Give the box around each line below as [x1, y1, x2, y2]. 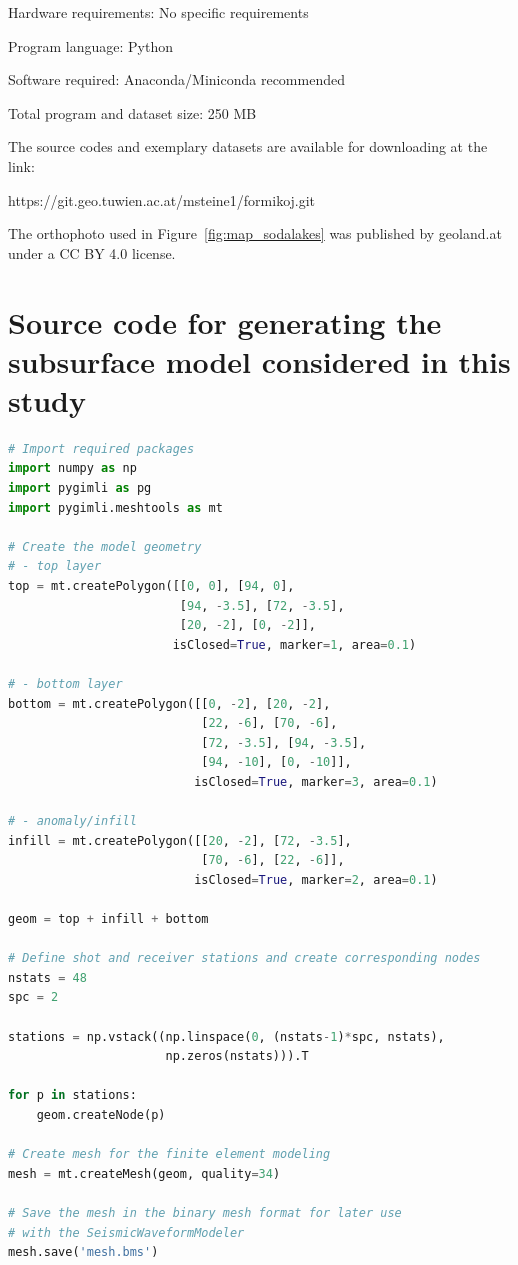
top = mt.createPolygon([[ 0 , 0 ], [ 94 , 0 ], [8, 579, 295, 593]
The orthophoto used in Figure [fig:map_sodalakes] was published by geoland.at [8, 223, 502, 244]
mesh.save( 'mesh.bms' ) [8, 1245, 159, 1260]
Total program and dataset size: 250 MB [8, 102, 257, 123]
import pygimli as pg [8, 481, 152, 496]
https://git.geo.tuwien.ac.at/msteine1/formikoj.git [8, 189, 316, 210]
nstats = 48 [8, 970, 87, 985]
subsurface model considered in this [8, 340, 511, 381]
